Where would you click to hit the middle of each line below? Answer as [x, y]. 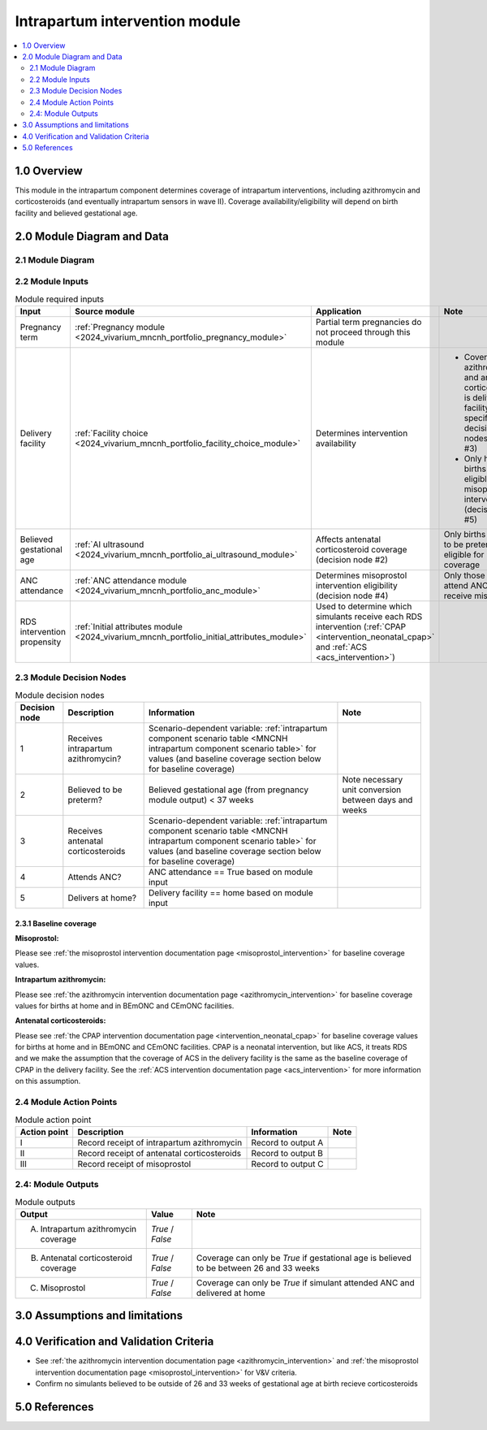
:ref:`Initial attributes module [128, 626]
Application [338, 311]
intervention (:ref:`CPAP [360, 626]
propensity [41, 642]
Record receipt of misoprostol [134, 1163]
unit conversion [372, 790]
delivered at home [231, 1293]
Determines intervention [362, 433]
